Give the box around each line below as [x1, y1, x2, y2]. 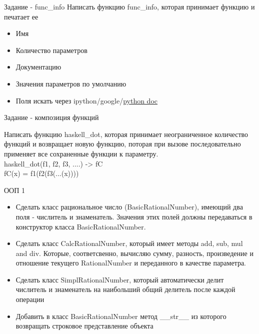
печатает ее [4, 11, 38, 21]
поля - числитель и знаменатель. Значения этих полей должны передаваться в [15, 211, 252, 221]
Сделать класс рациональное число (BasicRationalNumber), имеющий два [15, 201, 243, 212]
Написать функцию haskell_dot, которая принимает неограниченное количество [4, 128, 248, 139]
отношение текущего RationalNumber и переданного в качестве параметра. [15, 257, 246, 268]
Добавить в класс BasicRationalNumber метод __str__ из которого [15, 310, 226, 321]
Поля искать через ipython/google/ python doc [15, 95, 158, 105]
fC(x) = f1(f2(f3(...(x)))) [4, 168, 79, 178]
